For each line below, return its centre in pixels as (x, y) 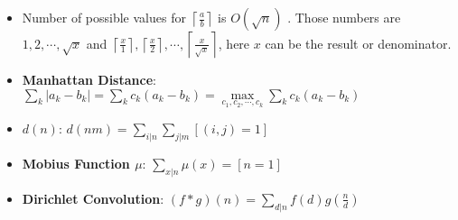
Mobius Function (76, 164)
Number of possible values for (104, 17)
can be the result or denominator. (358, 43)
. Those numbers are (344, 17)
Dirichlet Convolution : (93, 198)
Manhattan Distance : (89, 79)
